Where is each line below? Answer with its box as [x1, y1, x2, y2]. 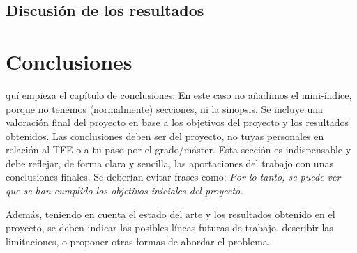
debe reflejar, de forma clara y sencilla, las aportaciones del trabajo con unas [6, 155, 333, 170]
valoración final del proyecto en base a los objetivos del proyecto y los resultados [6, 115, 349, 130]
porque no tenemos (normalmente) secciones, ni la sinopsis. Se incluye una [6, 101, 324, 116]
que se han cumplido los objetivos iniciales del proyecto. [6, 183, 243, 198]
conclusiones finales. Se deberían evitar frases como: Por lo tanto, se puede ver [6, 169, 341, 184]
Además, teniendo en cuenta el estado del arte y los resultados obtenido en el [6, 206, 335, 221]
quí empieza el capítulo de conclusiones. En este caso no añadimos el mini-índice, [6, 87, 352, 102]
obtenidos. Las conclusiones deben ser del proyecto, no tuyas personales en [6, 128, 324, 143]
